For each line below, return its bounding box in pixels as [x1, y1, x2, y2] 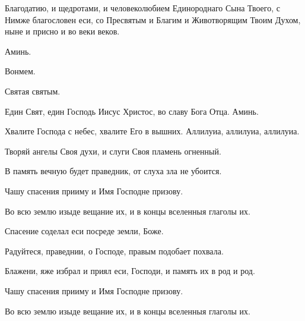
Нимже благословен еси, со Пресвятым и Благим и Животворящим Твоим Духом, [5, 13, 301, 26]
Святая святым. [5, 84, 61, 97]
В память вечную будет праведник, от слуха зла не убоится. [5, 165, 222, 177]
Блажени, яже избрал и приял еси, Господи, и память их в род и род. [5, 265, 255, 277]
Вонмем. [5, 65, 36, 77]
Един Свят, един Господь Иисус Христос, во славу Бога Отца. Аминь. [5, 105, 259, 117]
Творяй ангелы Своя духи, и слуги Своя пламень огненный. [5, 144, 221, 157]
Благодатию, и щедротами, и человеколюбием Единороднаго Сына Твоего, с [5, 2, 280, 14]
